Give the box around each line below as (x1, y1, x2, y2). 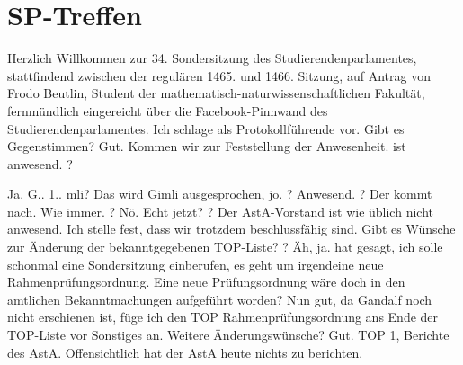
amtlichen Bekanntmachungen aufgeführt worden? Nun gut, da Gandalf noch (7, 289, 432, 308)
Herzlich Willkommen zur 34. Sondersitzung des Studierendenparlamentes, (7, 49, 417, 67)
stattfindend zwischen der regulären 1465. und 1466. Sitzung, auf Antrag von (7, 66, 431, 85)
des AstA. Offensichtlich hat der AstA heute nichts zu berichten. (7, 343, 363, 361)
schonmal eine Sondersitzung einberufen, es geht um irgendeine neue (7, 254, 384, 273)
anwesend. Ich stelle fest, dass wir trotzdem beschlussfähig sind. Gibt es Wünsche (7, 219, 456, 238)
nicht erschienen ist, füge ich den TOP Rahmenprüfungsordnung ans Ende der (7, 307, 439, 326)
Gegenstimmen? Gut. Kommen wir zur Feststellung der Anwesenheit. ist (7, 137, 406, 156)
